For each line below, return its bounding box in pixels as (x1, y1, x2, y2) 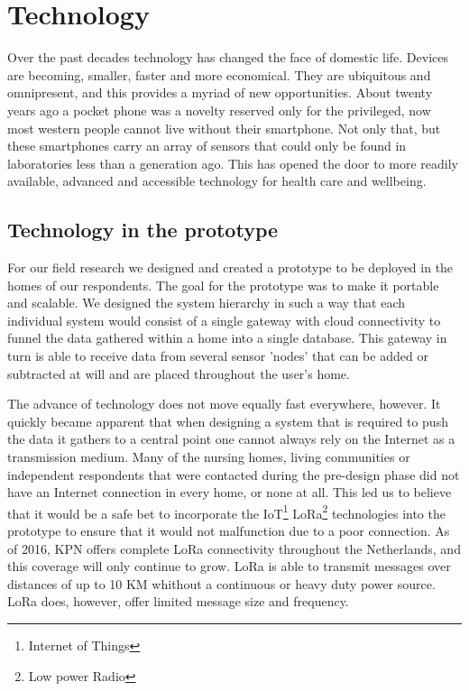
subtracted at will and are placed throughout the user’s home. (7, 364, 350, 382)
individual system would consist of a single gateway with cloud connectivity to (7, 310, 441, 329)
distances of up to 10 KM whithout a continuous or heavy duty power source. (7, 574, 436, 593)
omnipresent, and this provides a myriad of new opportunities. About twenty (7, 83, 433, 102)
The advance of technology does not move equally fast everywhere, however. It (7, 394, 441, 413)
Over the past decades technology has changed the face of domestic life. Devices (7, 48, 448, 67)
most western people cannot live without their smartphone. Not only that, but (7, 118, 441, 137)
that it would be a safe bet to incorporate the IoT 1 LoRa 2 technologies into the (7, 501, 446, 522)
